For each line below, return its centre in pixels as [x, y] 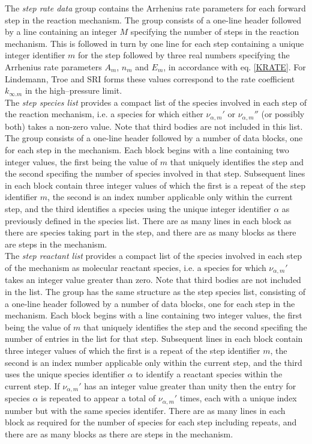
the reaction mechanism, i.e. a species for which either [104, 114]
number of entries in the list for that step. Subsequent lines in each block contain [154, 339]
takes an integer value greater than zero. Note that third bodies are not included [153, 280]
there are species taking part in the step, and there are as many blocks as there [151, 232]
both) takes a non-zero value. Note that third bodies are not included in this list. [154, 126]
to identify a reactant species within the [209, 374]
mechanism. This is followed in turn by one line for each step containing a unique [154, 43]
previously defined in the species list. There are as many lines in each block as [148, 220]
